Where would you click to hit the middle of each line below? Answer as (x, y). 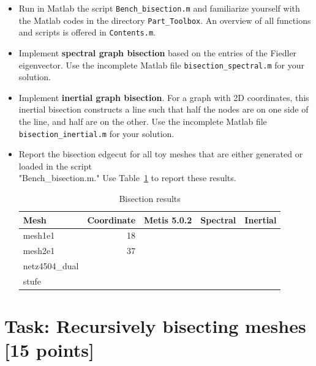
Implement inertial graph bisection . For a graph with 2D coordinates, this (164, 97)
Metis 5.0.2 (168, 219)
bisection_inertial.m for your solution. (96, 133)
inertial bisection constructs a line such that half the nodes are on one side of (164, 109)
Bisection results (150, 199)
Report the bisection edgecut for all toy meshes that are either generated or (161, 154)
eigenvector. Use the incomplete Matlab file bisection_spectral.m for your (161, 65)
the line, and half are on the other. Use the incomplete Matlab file (143, 121)
